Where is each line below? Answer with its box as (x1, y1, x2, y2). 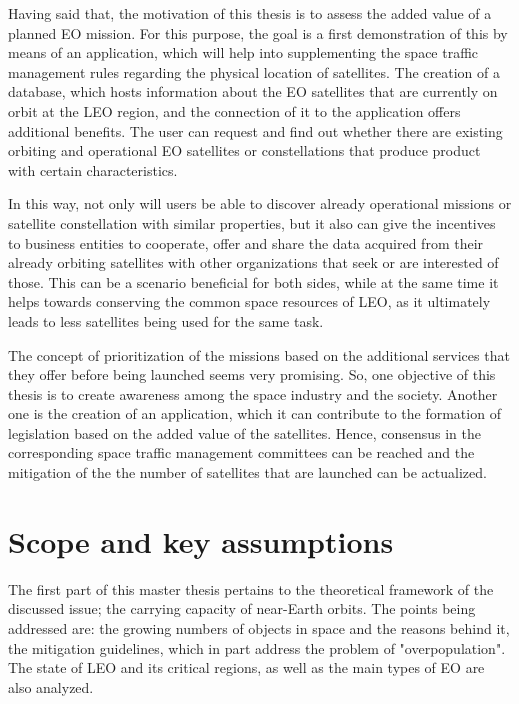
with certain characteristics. (8, 159, 178, 180)
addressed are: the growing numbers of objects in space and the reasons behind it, (8, 617, 510, 638)
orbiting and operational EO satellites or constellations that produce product (8, 140, 481, 161)
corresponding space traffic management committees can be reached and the (8, 442, 475, 463)
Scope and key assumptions (8, 520, 394, 561)
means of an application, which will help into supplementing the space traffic (8, 42, 479, 63)
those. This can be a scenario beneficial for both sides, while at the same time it (8, 271, 499, 292)
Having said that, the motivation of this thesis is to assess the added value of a (8, 3, 492, 23)
